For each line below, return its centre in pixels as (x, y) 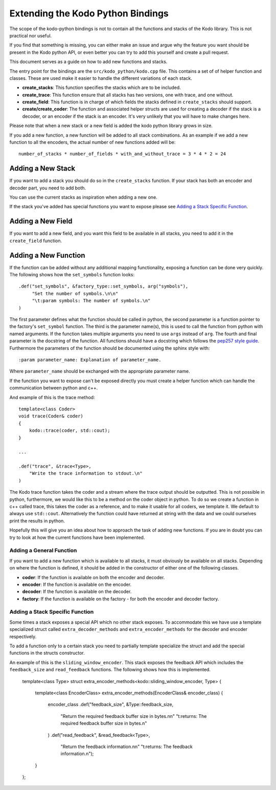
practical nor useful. (31, 35)
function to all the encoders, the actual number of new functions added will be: (93, 142)
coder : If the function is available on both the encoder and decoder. (94, 577)
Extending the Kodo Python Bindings (89, 13)
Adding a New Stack (42, 169)
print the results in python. (37, 521)
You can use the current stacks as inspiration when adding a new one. (84, 198)
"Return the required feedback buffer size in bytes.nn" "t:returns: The (134, 716)
